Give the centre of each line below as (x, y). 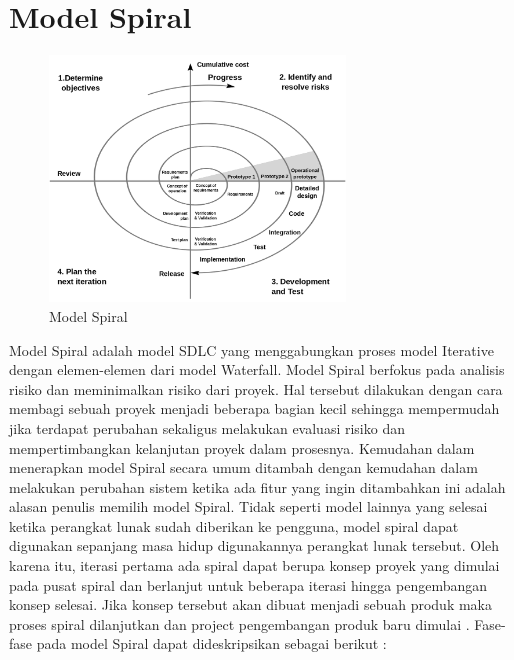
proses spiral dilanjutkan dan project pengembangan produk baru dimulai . (239, 623)
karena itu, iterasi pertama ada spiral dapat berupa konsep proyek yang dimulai (254, 565)
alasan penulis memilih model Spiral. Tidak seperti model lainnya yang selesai (248, 506)
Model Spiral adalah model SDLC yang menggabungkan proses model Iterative (251, 349)
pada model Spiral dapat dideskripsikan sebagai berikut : (211, 643)
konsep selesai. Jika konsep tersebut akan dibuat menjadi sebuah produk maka (250, 604)
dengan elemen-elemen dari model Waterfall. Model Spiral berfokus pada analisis (257, 369)
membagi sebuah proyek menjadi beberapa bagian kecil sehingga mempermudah (254, 408)
